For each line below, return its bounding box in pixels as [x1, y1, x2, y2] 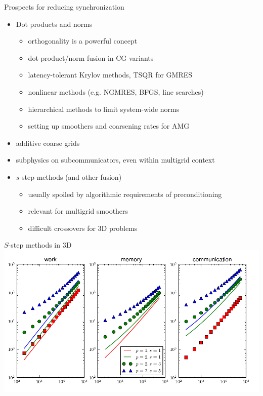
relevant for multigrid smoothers [28, 206, 128, 216]
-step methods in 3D [8, 240, 72, 250]
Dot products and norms [16, 18, 93, 29]
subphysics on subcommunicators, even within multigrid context [16, 154, 215, 165]
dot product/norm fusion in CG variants [28, 52, 154, 63]
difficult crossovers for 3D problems [28, 222, 138, 233]
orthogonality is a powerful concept [28, 35, 138, 46]
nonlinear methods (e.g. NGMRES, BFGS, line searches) [28, 86, 204, 97]
